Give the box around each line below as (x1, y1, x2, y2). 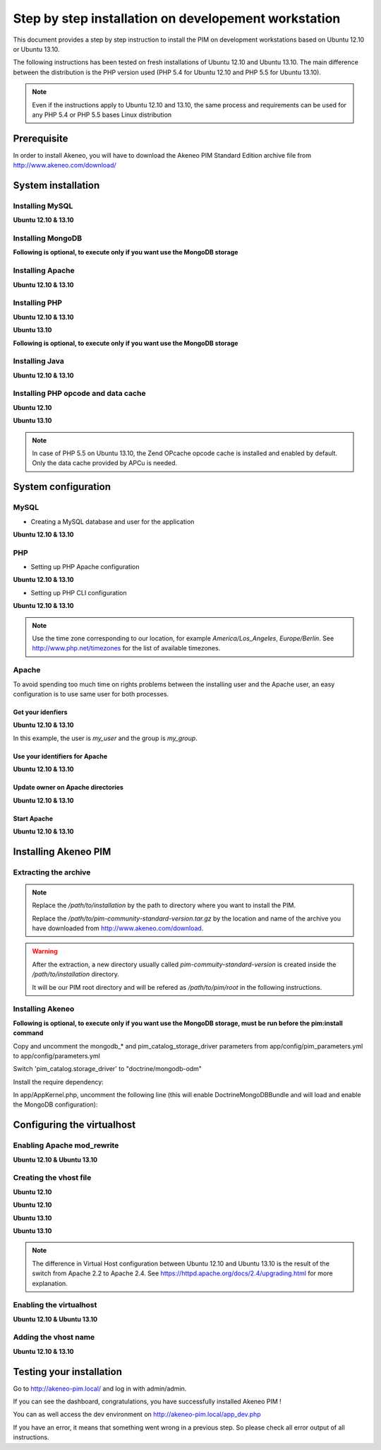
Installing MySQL (13, 201, 73, 211)
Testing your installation (13, 1365, 123, 1378)
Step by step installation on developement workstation (13, 11, 341, 26)
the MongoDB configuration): (13, 1100, 98, 1109)
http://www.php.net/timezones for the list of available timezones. (32, 644, 221, 653)
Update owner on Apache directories (13, 783, 123, 792)
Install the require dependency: (13, 1077, 104, 1086)
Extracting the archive (13, 867, 91, 877)
